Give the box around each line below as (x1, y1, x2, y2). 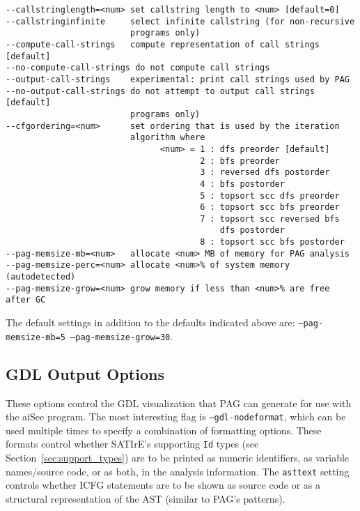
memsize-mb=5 (6, 332, 65, 342)
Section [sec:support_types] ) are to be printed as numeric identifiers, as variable (6, 450, 350, 465)
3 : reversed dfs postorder (200, 167, 330, 178)
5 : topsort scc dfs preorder (200, 190, 340, 201)
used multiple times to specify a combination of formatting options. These (6, 422, 322, 437)
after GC (6, 295, 46, 305)
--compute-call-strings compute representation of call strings (6, 39, 320, 49)
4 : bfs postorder (200, 178, 285, 189)
